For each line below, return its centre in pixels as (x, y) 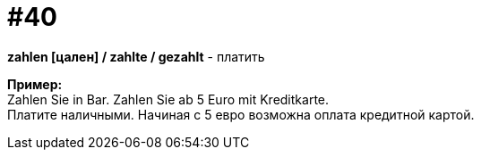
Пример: (35, 84)
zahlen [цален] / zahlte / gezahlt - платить (136, 56)
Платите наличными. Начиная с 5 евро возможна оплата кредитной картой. (241, 114)
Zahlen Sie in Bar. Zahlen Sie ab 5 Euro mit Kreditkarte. (168, 99)
